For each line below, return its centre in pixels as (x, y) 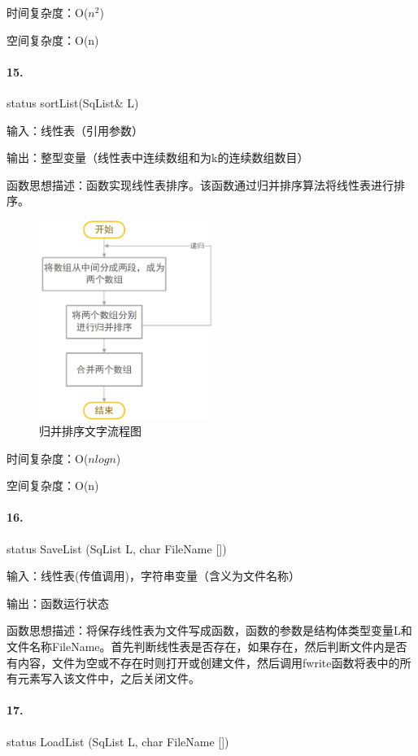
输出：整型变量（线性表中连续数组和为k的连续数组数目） (158, 157)
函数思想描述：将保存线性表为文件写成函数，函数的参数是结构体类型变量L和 (209, 630)
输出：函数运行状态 (58, 603)
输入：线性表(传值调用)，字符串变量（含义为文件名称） (153, 576)
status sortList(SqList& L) (73, 102)
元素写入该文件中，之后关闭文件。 (109, 678)
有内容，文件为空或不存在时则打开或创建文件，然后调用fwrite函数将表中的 (203, 662)
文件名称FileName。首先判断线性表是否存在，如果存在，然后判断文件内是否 (207, 647)
